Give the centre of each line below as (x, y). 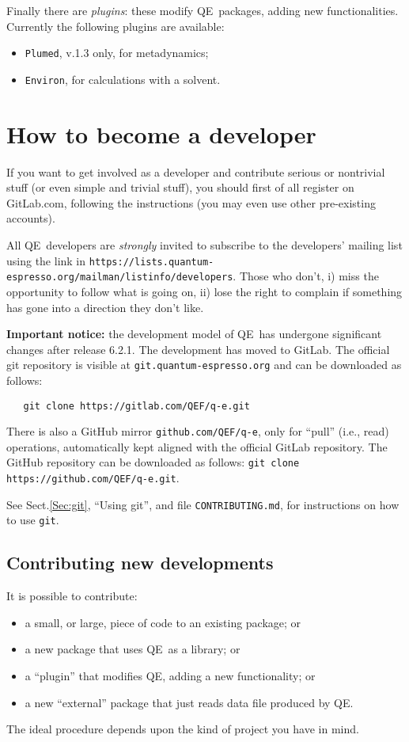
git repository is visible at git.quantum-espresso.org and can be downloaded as (204, 365)
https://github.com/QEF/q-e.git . (93, 478)
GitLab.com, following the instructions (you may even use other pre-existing (191, 202)
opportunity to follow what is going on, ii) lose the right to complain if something (204, 291)
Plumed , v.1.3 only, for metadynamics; (117, 53)
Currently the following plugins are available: (116, 26)
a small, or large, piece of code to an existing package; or (163, 622)
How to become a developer (161, 133)
